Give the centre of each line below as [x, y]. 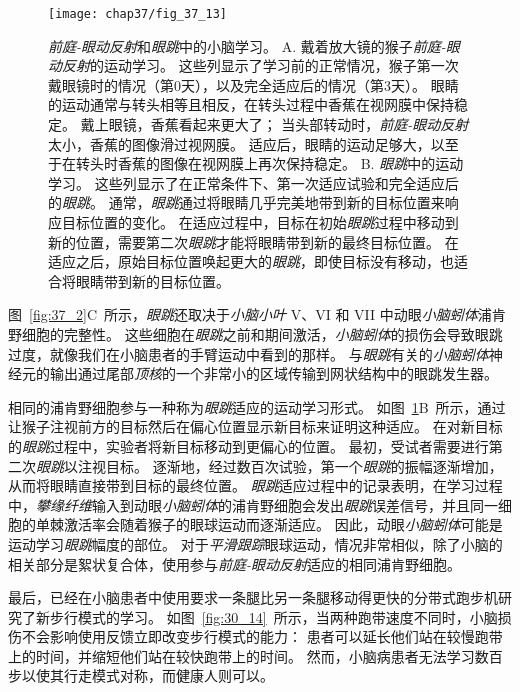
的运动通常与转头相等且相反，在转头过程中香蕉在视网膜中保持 [251, 104]
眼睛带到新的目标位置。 [152, 280]
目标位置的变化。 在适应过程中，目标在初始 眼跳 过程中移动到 [260, 222]
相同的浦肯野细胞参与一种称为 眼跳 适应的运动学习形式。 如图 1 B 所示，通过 [257, 406]
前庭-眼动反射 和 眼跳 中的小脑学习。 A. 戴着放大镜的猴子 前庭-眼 [254, 45]
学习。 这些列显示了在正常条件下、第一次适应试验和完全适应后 [253, 182]
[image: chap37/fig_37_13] [137, 14]
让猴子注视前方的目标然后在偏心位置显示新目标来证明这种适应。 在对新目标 [255, 426]
